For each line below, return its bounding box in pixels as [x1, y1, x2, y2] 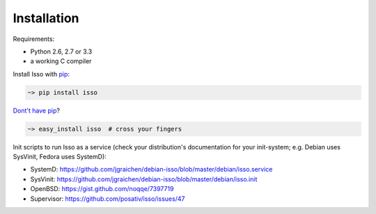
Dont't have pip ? [13, 106, 61, 115]
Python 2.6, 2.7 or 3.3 [30, 47, 93, 56]
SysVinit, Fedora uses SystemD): [13, 153, 107, 161]
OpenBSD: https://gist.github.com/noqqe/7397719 [30, 185, 174, 193]
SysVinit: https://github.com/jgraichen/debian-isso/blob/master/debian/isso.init [30, 174, 258, 183]
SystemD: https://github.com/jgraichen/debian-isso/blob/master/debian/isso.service [30, 165, 273, 174]
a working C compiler [30, 57, 92, 65]
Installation [13, 10, 79, 26]
